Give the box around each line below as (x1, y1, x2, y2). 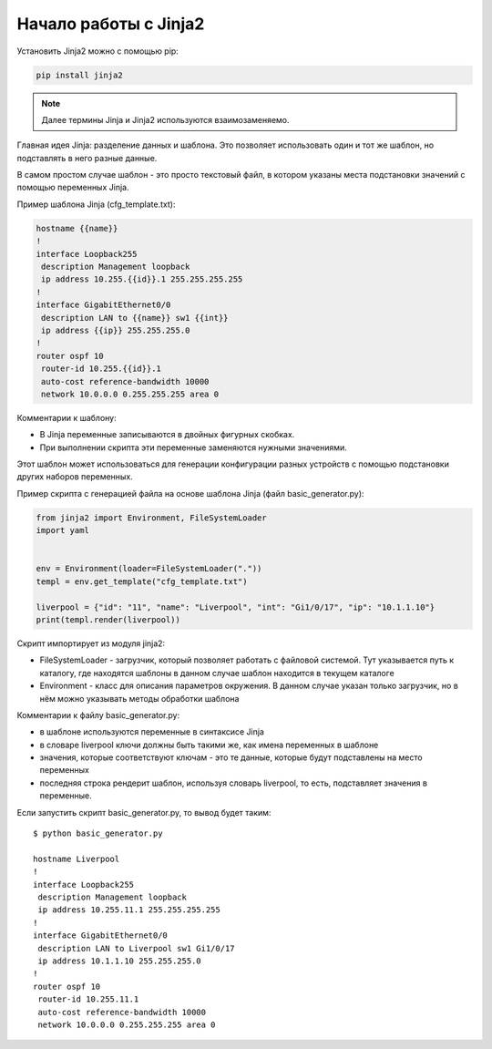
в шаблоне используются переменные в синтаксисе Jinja (39, 726, 264, 737)
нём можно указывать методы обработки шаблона (39, 693, 240, 704)
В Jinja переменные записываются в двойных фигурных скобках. (39, 429, 295, 440)
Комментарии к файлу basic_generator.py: (16, 709, 180, 720)
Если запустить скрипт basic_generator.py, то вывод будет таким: (16, 807, 272, 818)
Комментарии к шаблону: (16, 412, 118, 423)
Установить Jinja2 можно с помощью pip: (16, 46, 179, 57)
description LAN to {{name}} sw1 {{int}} (41, 313, 229, 323)
